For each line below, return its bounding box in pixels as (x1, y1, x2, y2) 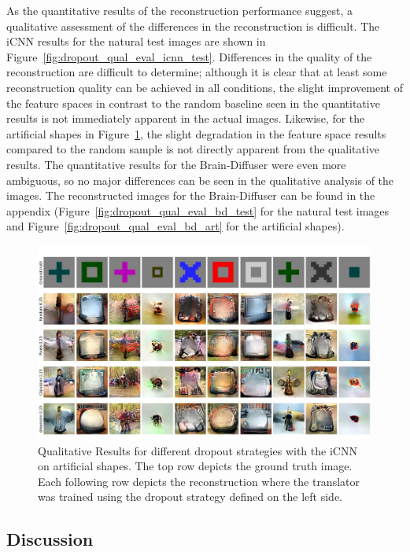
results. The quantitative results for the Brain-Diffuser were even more (6, 156, 346, 172)
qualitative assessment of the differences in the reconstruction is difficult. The (6, 17, 380, 34)
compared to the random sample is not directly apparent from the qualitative (6, 141, 380, 157)
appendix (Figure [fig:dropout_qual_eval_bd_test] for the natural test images (6, 202, 390, 219)
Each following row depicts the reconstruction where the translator (38, 473, 360, 489)
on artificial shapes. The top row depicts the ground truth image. (38, 458, 353, 474)
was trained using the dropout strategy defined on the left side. (38, 488, 343, 505)
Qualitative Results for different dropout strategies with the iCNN (38, 442, 357, 458)
